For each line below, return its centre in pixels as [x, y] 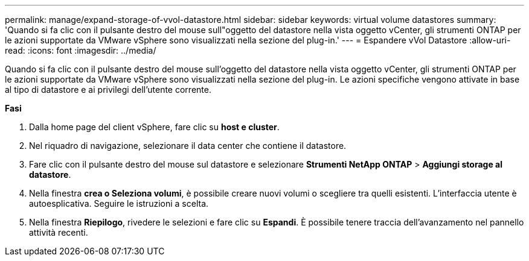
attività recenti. [59, 232]
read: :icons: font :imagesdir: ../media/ [81, 50]
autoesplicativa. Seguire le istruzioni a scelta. [119, 203]
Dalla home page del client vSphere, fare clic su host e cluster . [154, 127]
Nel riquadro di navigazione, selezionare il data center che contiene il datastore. [188, 146]
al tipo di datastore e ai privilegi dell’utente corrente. [108, 90]
